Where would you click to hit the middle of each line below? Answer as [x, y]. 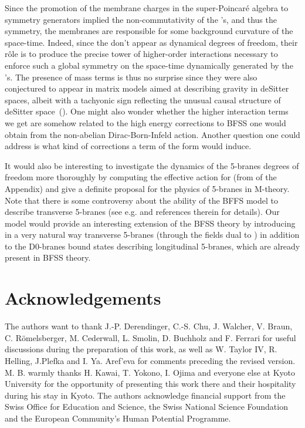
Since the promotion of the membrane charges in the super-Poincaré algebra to [147, 8]
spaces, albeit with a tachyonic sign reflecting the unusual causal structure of [143, 100]
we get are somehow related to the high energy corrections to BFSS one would [145, 122]
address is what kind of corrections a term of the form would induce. [128, 146]
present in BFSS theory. [48, 257]
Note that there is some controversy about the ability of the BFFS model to [142, 200]
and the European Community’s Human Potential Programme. [118, 418]
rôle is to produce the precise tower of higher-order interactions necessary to [141, 54]
